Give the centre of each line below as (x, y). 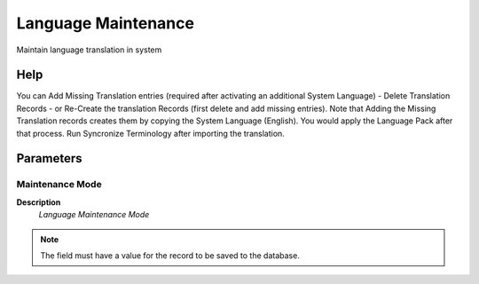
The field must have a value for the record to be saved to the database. (170, 255)
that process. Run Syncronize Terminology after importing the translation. (151, 133)
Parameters (49, 158)
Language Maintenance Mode (94, 215)
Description (39, 202)
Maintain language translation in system (89, 50)
